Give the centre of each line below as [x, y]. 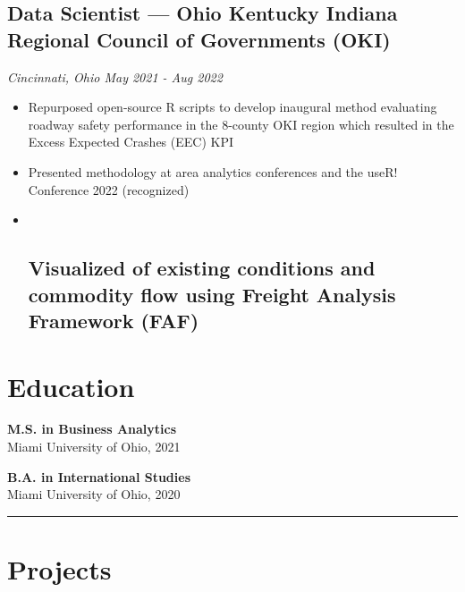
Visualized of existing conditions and [202, 268]
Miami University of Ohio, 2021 [94, 447]
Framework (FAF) [114, 320]
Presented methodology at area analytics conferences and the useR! [213, 171]
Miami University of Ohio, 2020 [94, 494]
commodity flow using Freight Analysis [212, 294]
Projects [59, 569]
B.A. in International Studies [99, 476]
